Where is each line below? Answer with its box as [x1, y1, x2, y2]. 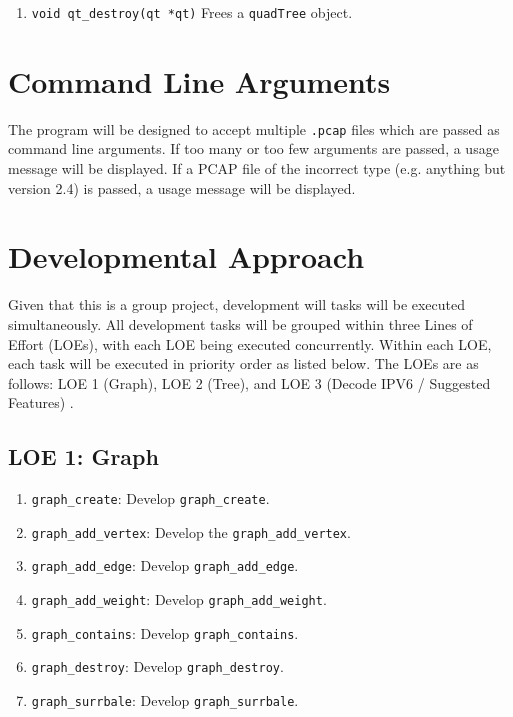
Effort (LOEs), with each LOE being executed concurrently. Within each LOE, [8, 333, 492, 354]
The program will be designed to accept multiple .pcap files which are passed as [8, 118, 500, 139]
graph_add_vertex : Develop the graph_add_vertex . [31, 521, 351, 542]
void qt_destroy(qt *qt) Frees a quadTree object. [31, 2, 353, 22]
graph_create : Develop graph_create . [31, 488, 270, 509]
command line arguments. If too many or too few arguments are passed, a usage [8, 138, 499, 159]
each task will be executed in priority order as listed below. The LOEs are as [8, 353, 479, 374]
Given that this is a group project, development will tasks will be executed [8, 294, 466, 315]
